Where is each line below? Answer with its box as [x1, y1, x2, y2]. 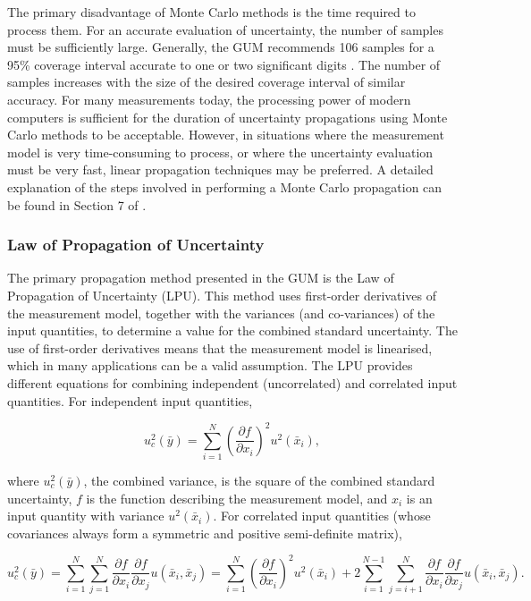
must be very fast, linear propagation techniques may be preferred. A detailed [7, 160, 434, 179]
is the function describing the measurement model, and [86, 488, 388, 507]
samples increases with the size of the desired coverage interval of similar [7, 72, 406, 91]
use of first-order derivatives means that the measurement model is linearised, [7, 338, 433, 357]
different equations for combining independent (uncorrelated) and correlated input [7, 373, 458, 392]
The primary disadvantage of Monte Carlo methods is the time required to [7, 3, 416, 21]
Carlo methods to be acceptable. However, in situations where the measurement [7, 125, 444, 144]
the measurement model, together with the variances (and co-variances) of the [7, 303, 435, 322]
